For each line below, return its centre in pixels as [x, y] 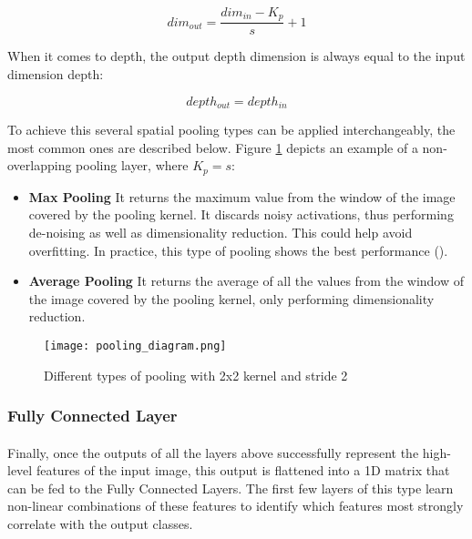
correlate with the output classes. [100, 523]
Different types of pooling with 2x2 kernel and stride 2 [196, 375]
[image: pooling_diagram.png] [135, 346]
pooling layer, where [132, 165]
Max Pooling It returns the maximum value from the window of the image [242, 196]
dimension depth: [56, 74]
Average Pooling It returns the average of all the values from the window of [246, 281]
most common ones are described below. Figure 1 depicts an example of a [213, 147]
